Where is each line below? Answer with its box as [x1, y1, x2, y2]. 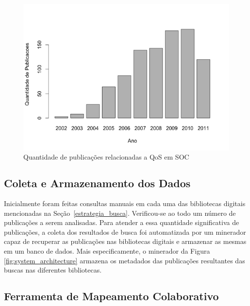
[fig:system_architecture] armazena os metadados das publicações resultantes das [4, 255, 245, 265]
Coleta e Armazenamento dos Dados [4, 176, 191, 191]
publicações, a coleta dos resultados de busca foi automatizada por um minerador [4, 226, 246, 237]
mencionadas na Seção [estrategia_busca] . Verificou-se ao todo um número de [4, 208, 236, 218]
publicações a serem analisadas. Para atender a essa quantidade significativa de [4, 217, 239, 227]
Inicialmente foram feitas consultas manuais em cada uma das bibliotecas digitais [4, 198, 246, 209]
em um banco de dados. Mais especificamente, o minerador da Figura [4, 245, 210, 256]
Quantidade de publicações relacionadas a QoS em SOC [23, 152, 189, 162]
